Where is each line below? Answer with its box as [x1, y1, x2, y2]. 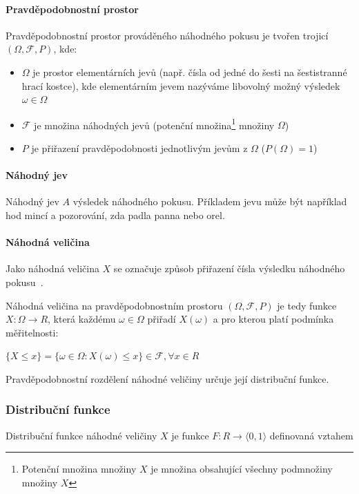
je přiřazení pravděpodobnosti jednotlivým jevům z [31, 141, 248, 155]
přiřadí [147, 312, 176, 326]
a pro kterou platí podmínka [213, 312, 334, 326]
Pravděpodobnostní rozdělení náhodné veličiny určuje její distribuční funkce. [6, 371, 329, 386]
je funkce [171, 428, 209, 442]
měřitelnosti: [6, 325, 59, 339]
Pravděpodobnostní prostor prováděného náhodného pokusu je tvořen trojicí [6, 28, 329, 42]
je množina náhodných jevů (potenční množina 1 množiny [34, 115, 275, 132]
